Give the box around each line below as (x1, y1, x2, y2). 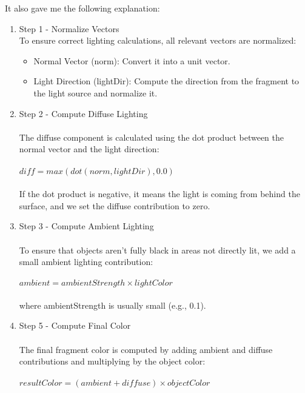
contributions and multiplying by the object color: (19, 355, 206, 368)
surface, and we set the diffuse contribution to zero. (19, 199, 210, 212)
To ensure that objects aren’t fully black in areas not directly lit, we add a (19, 243, 296, 256)
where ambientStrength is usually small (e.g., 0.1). (19, 298, 206, 311)
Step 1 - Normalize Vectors (19, 22, 119, 35)
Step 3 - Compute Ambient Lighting (19, 220, 154, 232)
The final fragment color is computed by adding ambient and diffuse (19, 343, 273, 355)
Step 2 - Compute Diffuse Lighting (19, 107, 148, 119)
